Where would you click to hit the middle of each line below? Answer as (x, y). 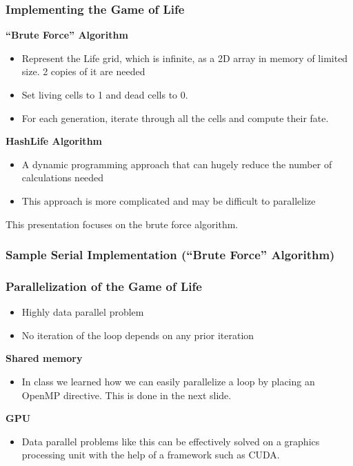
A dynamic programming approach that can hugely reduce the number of (177, 164)
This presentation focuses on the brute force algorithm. (122, 224)
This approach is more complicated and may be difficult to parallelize (169, 200)
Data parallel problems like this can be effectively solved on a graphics (171, 441)
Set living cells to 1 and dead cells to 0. (105, 94)
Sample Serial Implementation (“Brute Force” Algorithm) (170, 255)
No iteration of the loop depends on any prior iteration (138, 335)
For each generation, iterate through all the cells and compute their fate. (175, 118)
